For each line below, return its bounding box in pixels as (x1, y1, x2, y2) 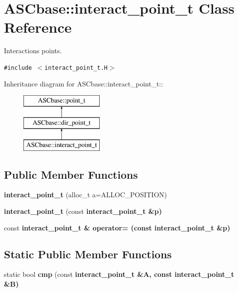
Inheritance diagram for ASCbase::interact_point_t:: (4, 78, 163, 88)
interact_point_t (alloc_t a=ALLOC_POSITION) (4, 189, 167, 200)
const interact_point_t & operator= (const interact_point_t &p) (4, 222, 230, 232)
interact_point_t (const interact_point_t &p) (4, 206, 162, 216)
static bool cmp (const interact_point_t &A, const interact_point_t (4, 269, 235, 279)
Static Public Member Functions (4, 246, 172, 261)
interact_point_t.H (44, 64, 108, 71)
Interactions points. (4, 45, 62, 56)
